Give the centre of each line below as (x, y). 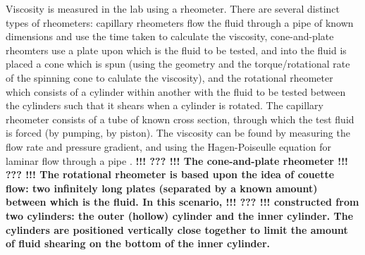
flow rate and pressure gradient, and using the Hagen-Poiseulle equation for (168, 146)
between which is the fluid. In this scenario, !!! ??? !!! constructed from (182, 202)
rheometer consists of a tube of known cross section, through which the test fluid (180, 119)
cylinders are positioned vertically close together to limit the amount (177, 229)
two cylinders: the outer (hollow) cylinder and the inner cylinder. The (180, 215)
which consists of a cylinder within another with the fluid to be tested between (176, 91)
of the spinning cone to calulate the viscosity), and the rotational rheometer (169, 77)
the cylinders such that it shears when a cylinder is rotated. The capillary (165, 105)
